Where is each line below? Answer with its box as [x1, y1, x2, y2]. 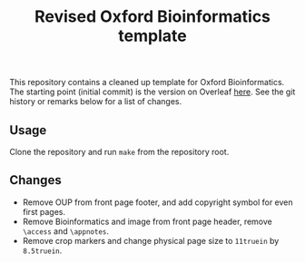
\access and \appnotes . [22, 225, 109, 237]
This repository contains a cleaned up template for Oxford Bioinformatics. [9, 77, 285, 88]
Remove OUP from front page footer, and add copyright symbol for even [22, 197, 293, 208]
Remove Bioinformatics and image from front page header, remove [22, 216, 272, 227]
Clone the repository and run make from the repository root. [9, 147, 230, 157]
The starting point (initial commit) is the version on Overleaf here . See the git [9, 86, 296, 97]
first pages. [22, 206, 66, 217]
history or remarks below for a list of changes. [9, 96, 182, 107]
